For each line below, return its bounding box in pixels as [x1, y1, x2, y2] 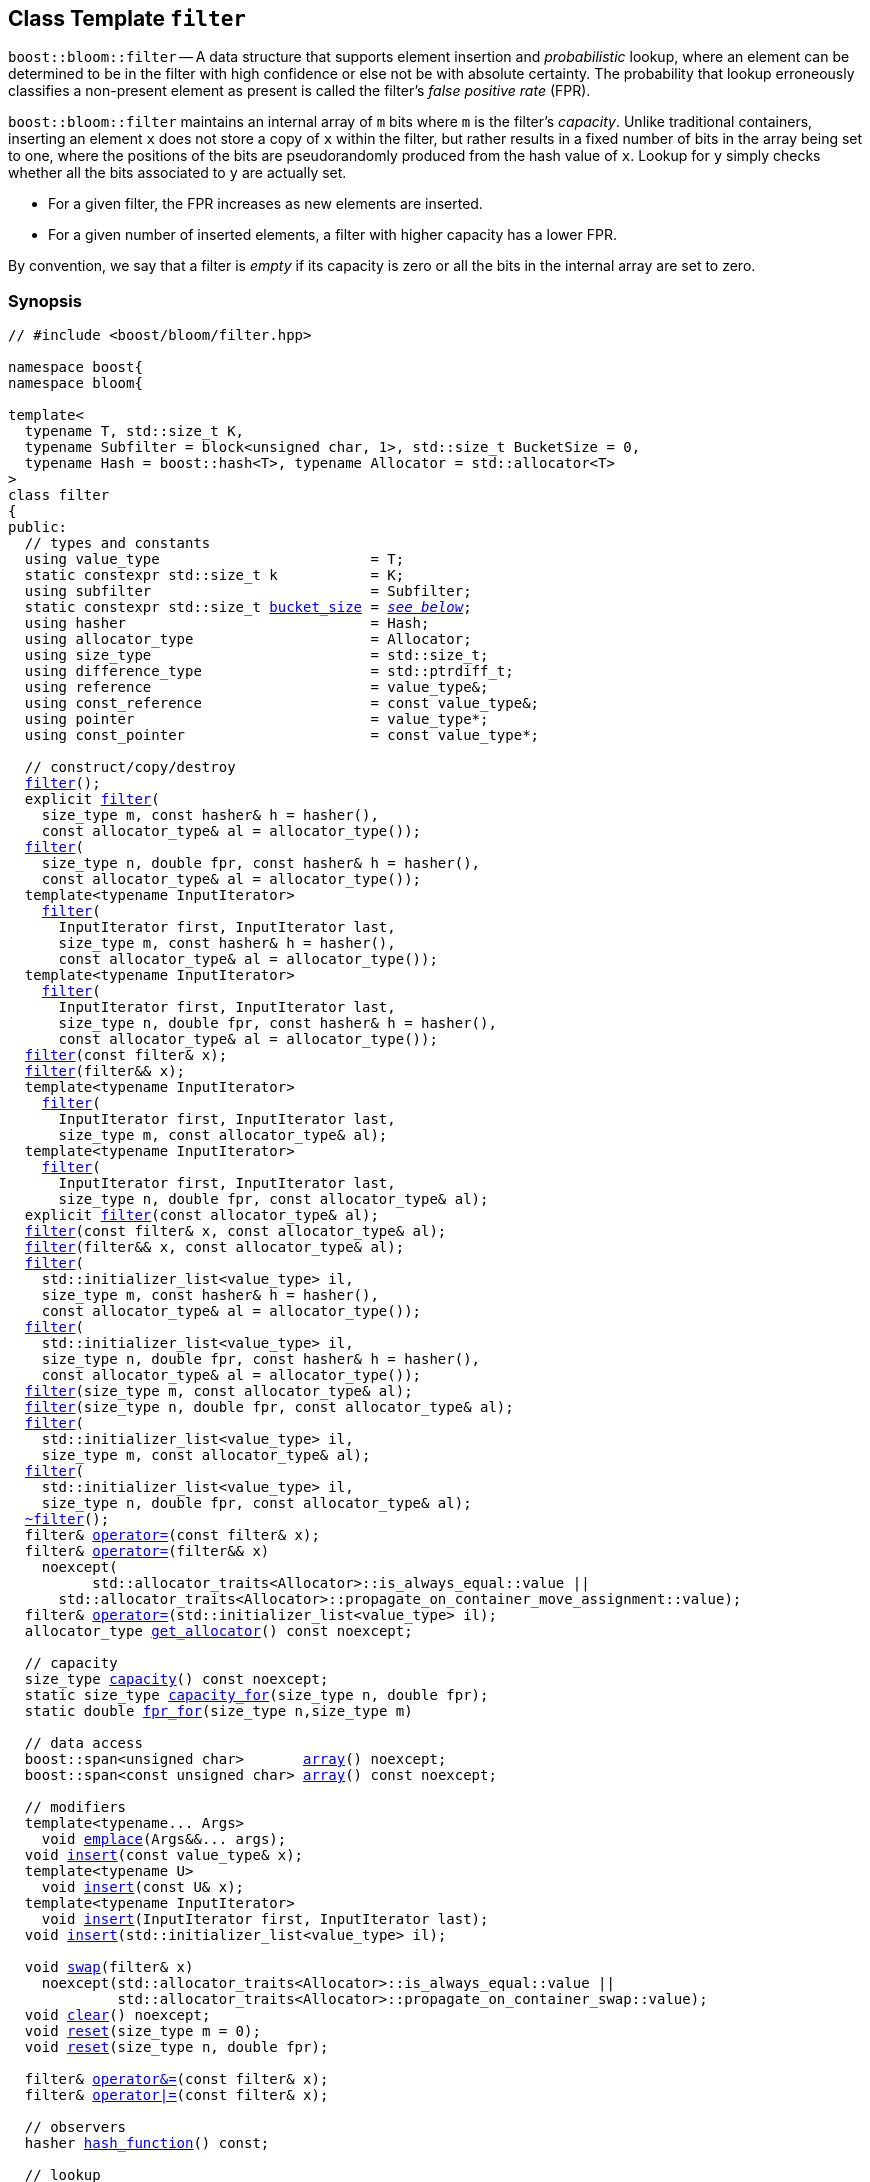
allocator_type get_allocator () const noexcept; [24, 1623, 413, 1640]
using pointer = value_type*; [24, 711, 489, 728]
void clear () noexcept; [24, 2007, 211, 2024]
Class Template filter [8, 6, 246, 31]
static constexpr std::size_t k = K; [24, 567, 405, 584]
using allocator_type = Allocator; [24, 631, 472, 648]
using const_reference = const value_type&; [24, 695, 540, 712]
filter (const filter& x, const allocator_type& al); [24, 1223, 447, 1240]
